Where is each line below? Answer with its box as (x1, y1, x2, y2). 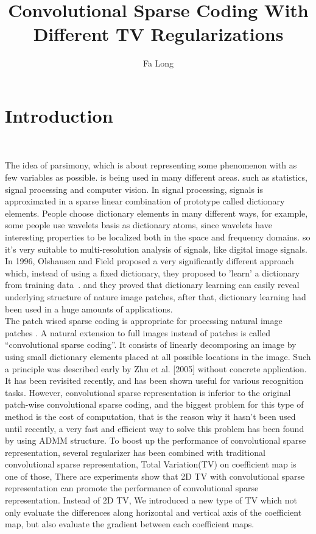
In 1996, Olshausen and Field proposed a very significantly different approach (5, 254, 294, 267)
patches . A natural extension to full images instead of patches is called (5, 326, 271, 339)
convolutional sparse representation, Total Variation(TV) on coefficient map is (5, 458, 297, 471)
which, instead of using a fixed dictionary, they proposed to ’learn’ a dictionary (5, 266, 300, 279)
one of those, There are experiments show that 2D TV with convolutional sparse (5, 469, 305, 482)
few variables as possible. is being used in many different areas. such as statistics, (5, 171, 307, 184)
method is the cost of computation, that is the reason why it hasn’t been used (5, 410, 296, 422)
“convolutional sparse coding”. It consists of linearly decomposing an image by (5, 338, 297, 351)
